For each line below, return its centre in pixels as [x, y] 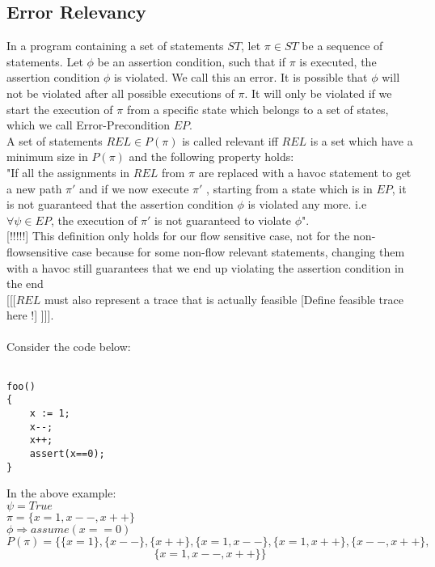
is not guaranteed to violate [223, 220]
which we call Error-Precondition [89, 125]
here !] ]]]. [30, 315]
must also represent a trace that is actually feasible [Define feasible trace [224, 299]
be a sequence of [342, 46]
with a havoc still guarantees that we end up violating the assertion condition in [205, 267]
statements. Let [45, 61]
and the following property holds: [211, 157]
